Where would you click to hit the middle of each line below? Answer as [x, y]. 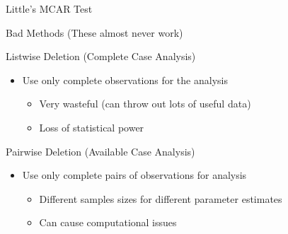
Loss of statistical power [92, 127]
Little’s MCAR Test [49, 8]
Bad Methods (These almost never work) [94, 32]
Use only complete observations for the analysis [125, 80]
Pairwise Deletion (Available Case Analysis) [100, 151]
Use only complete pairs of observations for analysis [134, 175]
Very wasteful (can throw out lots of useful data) [145, 104]
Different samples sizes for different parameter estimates [161, 198]
